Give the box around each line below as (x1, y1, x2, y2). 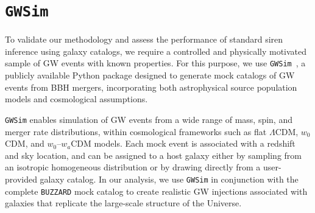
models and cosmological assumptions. (5, 93, 148, 105)
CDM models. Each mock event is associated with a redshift (71, 137, 296, 150)
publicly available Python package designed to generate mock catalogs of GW (5, 69, 295, 82)
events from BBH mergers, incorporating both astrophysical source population (5, 80, 297, 93)
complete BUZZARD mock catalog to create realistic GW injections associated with (5, 184, 308, 197)
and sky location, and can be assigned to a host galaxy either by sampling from (5, 148, 302, 161)
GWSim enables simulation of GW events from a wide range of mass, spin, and (5, 113, 292, 125)
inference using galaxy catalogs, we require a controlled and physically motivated (5, 44, 307, 57)
